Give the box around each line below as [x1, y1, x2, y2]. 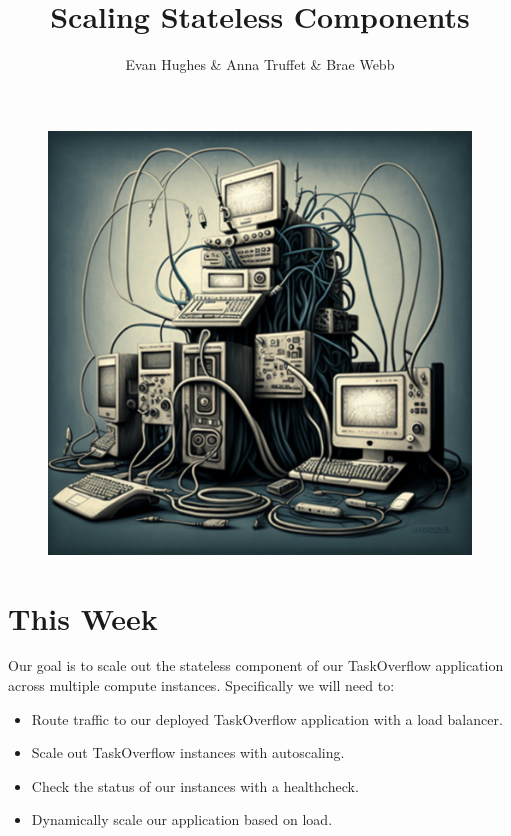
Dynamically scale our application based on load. [31, 809, 333, 830]
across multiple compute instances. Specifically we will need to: [8, 675, 395, 696]
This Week [8, 597, 158, 638]
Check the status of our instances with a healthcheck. [31, 775, 359, 796]
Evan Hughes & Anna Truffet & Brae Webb [125, 54, 395, 75]
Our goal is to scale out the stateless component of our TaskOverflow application [8, 655, 504, 676]
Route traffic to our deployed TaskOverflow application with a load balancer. [31, 708, 503, 729]
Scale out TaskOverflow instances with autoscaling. [31, 742, 345, 763]
